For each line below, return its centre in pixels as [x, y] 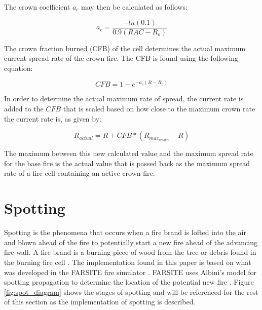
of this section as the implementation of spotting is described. [100, 302]
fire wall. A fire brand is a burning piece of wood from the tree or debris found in [130, 252]
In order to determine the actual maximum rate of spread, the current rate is [124, 99]
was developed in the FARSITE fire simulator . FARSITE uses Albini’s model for [130, 272]
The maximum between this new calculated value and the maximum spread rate [129, 153]
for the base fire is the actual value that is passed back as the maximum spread [127, 163]
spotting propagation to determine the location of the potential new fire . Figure [129, 282]
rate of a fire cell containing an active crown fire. [80, 173]
